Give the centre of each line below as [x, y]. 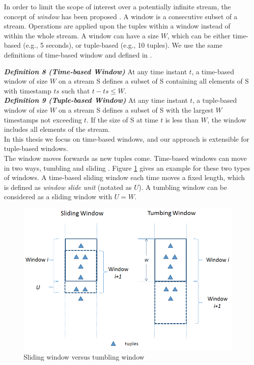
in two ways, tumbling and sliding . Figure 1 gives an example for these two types [127, 167]
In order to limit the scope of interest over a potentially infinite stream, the [117, 6]
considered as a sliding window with [58, 197]
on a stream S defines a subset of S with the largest [136, 109]
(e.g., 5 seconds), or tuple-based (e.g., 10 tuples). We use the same [123, 45]
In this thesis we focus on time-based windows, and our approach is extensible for [127, 138]
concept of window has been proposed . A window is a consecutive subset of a [121, 16]
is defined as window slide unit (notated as [68, 187]
